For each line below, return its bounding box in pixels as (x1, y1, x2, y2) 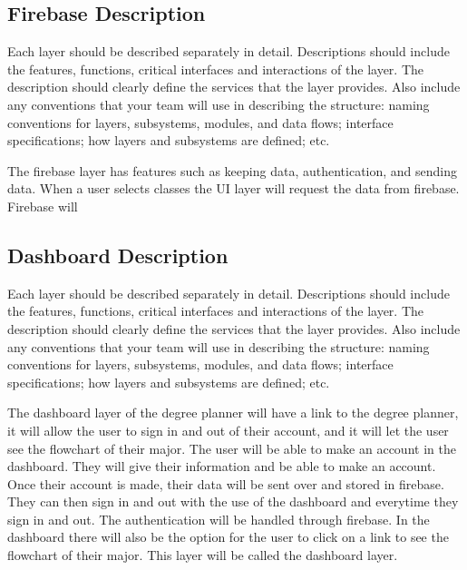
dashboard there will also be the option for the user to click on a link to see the (7, 527, 449, 546)
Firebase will (7, 196, 78, 215)
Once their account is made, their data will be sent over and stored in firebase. (7, 474, 444, 493)
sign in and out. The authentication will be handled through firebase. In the (7, 509, 430, 528)
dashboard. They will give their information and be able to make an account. (7, 457, 436, 476)
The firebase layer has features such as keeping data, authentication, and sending (7, 161, 458, 180)
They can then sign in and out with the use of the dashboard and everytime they (7, 492, 459, 511)
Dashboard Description (7, 241, 229, 269)
